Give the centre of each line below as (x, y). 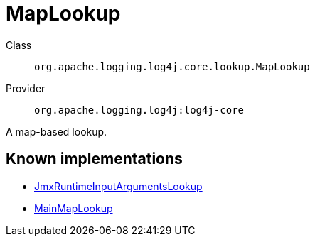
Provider (26, 88)
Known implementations (94, 159)
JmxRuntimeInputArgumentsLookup (118, 186)
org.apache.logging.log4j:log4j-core (139, 110)
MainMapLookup (74, 208)
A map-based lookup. (57, 131)
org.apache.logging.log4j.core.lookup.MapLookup (172, 66)
